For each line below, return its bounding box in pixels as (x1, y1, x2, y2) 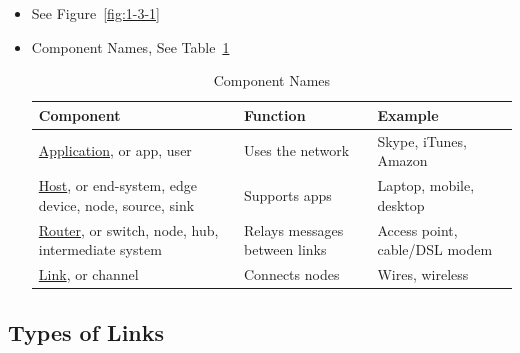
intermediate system (38, 239, 162, 260)
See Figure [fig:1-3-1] (31, 3, 160, 23)
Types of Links (8, 317, 165, 348)
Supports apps (244, 184, 332, 205)
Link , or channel (38, 263, 139, 284)
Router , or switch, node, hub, (38, 219, 219, 240)
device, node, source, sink (38, 194, 195, 215)
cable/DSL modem (377, 239, 493, 260)
